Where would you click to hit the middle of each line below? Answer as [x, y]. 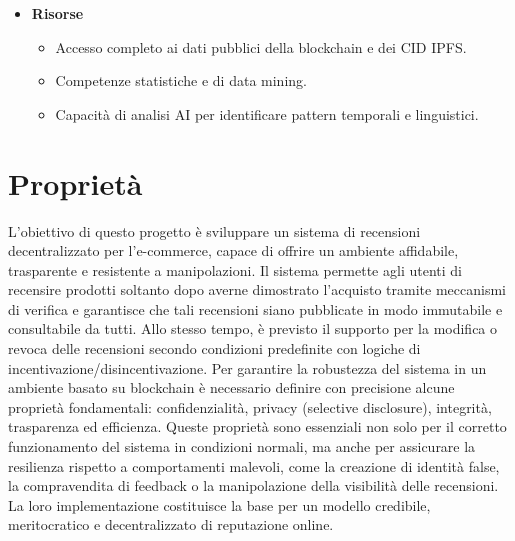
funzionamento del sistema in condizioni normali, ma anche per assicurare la [242, 446]
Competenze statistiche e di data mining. [181, 80]
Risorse [57, 13]
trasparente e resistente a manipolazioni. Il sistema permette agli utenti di [235, 269]
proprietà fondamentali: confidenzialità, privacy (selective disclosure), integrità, [250, 406]
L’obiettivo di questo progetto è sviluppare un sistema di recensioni [214, 230]
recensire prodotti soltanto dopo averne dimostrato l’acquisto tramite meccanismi [257, 289]
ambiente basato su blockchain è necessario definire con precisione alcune [231, 387]
